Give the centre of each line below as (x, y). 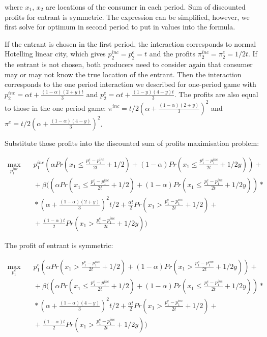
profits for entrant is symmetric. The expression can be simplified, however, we (127, 17)
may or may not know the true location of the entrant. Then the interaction (123, 74)
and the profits (172, 54)
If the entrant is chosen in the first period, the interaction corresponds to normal (130, 43)
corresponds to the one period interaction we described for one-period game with (130, 84)
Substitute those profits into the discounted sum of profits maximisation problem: (132, 143)
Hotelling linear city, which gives (55, 54)
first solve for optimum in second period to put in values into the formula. (120, 27)
